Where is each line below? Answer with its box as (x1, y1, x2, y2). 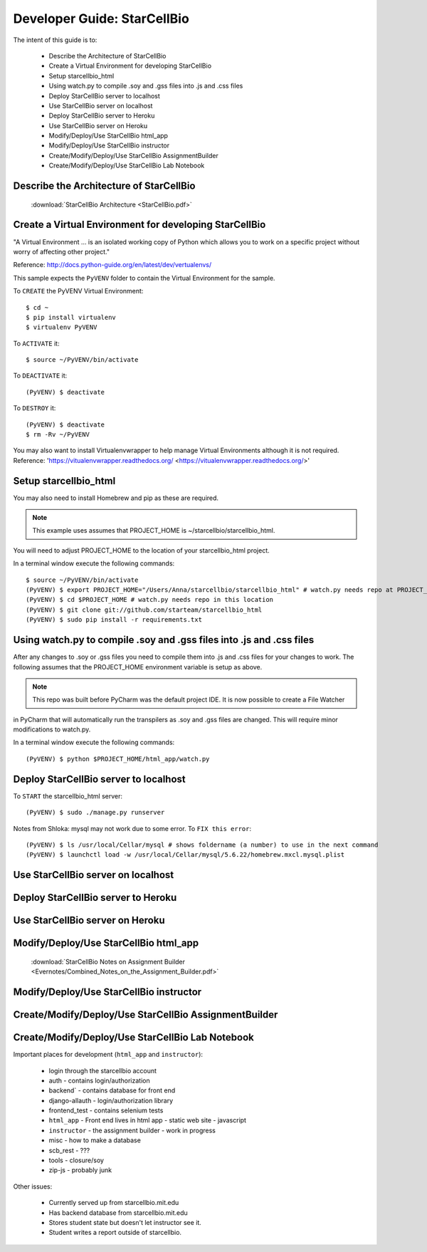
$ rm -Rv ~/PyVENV (26, 431, 90, 439)
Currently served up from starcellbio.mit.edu (48, 1199, 179, 1207)
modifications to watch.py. (13, 725, 91, 734)
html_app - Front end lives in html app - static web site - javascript (48, 1116, 247, 1125)
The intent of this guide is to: (13, 36, 97, 44)
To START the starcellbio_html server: (13, 791, 122, 800)
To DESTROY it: (13, 404, 56, 412)
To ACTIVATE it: (13, 339, 60, 348)
